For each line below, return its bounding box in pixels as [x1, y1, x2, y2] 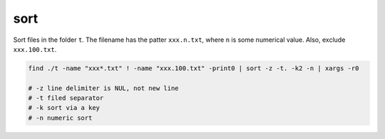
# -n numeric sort [28, 113, 93, 122]
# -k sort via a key [28, 104, 100, 112]
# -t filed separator [28, 94, 104, 102]
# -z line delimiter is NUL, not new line [28, 84, 179, 92]
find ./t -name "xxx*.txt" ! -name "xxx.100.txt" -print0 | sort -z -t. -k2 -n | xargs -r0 [28, 64, 359, 72]
